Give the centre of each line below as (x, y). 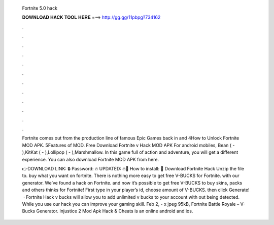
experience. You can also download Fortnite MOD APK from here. (91, 159)
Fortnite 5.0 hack (40, 8)
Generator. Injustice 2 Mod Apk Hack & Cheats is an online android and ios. (115, 211)
